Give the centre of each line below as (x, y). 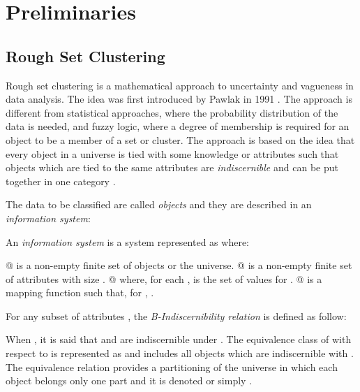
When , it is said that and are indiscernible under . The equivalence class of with (179, 339)
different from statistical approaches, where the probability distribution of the (172, 112)
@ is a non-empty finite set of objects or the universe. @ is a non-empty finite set (179, 265)
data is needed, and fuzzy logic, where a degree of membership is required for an (178, 126)
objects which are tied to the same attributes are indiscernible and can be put (172, 167)
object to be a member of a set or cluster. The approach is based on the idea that (180, 139)
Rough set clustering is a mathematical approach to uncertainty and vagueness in (180, 85)
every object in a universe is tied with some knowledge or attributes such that (172, 153)
